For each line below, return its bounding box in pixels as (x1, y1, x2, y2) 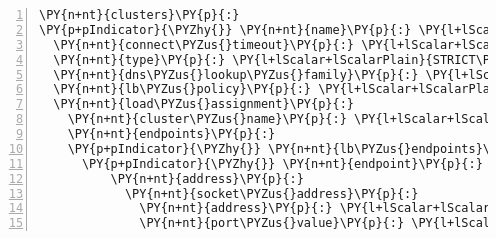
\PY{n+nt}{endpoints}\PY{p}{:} (67, 127, 276, 141)
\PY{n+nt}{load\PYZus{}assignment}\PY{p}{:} (53, 97, 354, 112)
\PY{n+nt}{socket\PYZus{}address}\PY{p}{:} (124, 186, 419, 201)
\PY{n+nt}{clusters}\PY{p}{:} (39, 8, 240, 22)
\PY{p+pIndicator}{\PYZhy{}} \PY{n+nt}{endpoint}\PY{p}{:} (81, 156, 483, 171)
